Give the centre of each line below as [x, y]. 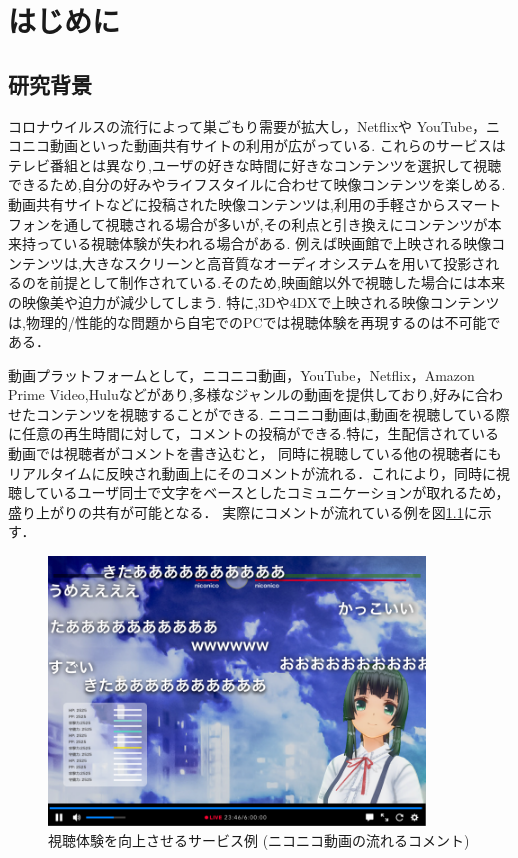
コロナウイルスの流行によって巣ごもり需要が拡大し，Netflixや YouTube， [247, 125]
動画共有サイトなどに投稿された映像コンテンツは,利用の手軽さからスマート [255, 203]
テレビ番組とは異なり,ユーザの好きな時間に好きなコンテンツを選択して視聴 [255, 164]
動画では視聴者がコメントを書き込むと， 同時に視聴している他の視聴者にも [255, 453]
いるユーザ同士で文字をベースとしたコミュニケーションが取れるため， [279, 492]
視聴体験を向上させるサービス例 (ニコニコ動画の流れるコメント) [259, 839]
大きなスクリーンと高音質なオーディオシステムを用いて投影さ [283, 262]
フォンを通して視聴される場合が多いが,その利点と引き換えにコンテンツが [248, 223]
